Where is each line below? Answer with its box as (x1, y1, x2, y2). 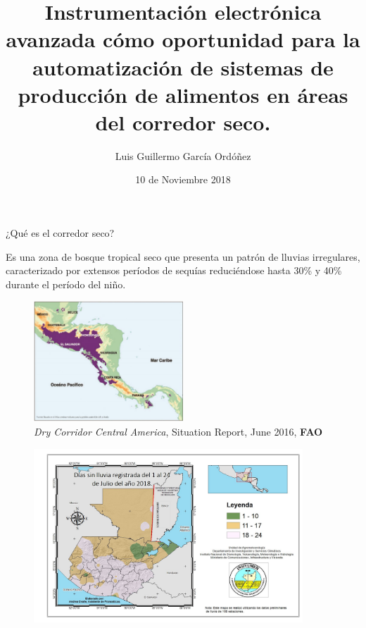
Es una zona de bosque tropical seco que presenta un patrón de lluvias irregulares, (6, 249, 360, 264)
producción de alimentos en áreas (18, 80, 348, 109)
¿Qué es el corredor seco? (6, 226, 115, 240)
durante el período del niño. (6, 276, 126, 291)
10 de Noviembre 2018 (135, 172, 231, 187)
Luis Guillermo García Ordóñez (115, 148, 251, 163)
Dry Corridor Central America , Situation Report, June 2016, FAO (34, 424, 323, 438)
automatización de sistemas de (32, 52, 334, 81)
